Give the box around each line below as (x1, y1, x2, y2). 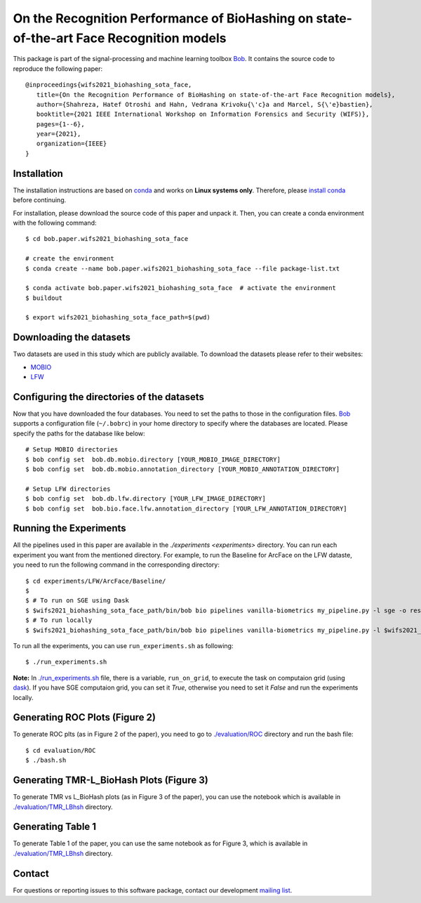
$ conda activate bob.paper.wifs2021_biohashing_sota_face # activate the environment (25, 284, 337, 292)
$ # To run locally (25, 617, 93, 624)
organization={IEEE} (36, 140, 107, 147)
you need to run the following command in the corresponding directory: (13, 560, 220, 569)
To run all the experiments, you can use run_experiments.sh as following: (13, 641, 234, 650)
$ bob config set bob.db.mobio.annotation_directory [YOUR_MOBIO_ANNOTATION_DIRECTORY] (25, 466, 340, 473)
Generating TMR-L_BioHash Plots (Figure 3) (13, 775, 208, 786)
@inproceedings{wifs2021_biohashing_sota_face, (25, 81, 192, 89)
